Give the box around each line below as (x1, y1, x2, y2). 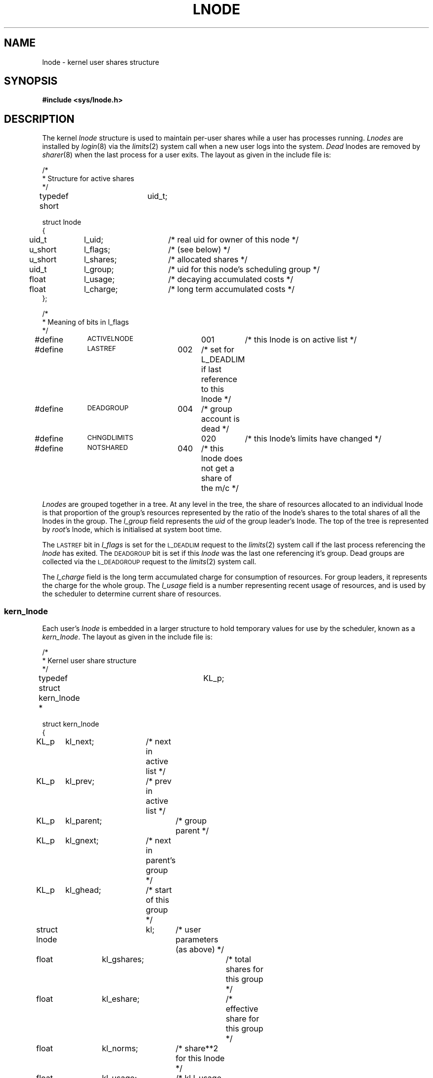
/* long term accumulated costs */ (168, 284, 295, 294)
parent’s (146, 855, 176, 866)
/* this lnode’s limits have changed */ (245, 434, 382, 444)
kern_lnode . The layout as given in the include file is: (42, 633, 213, 641)
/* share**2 (175, 1043, 218, 1054)
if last (201, 364, 221, 375)
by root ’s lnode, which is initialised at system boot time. (42, 525, 222, 534)
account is (201, 414, 240, 424)
